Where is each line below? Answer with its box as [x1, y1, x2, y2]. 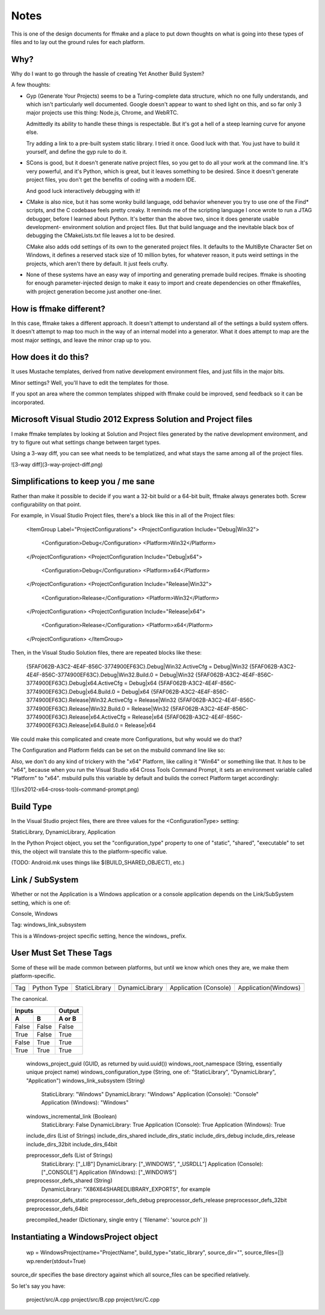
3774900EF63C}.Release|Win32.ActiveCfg [26, 696, 132, 704]
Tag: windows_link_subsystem [11, 921, 87, 929]
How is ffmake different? [11, 303, 105, 314]
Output [58, 1006, 79, 1015]
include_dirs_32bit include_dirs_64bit [26, 1140, 117, 1148]
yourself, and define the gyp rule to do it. [26, 148, 128, 155]
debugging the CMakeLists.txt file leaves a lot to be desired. [26, 232, 176, 239]
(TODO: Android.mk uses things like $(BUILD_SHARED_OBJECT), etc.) [11, 859, 185, 866]
